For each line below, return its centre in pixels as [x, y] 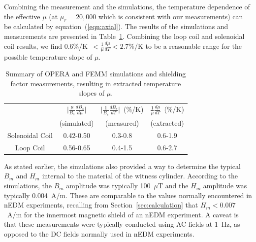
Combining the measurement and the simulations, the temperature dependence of [127, 6]
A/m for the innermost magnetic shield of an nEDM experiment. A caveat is [123, 214]
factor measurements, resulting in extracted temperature [96, 83]
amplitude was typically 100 [108, 186]
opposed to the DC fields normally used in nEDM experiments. [99, 234]
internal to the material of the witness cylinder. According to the [140, 176]
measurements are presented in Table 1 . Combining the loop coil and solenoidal [124, 36]
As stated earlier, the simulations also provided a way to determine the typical [122, 166]
